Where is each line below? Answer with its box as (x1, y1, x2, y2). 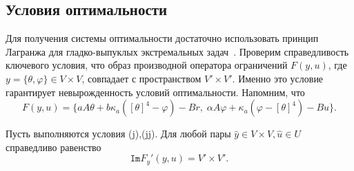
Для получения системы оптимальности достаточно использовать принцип (6, 31, 319, 45)
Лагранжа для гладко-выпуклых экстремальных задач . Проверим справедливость (6, 44, 349, 58)
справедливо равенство (6, 139, 101, 154)
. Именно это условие (232, 71, 324, 85)
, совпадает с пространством (81, 71, 201, 85)
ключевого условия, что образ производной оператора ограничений (6, 58, 288, 72)
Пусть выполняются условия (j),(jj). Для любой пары (6, 126, 231, 141)
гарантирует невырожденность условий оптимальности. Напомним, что (6, 84, 305, 99)
